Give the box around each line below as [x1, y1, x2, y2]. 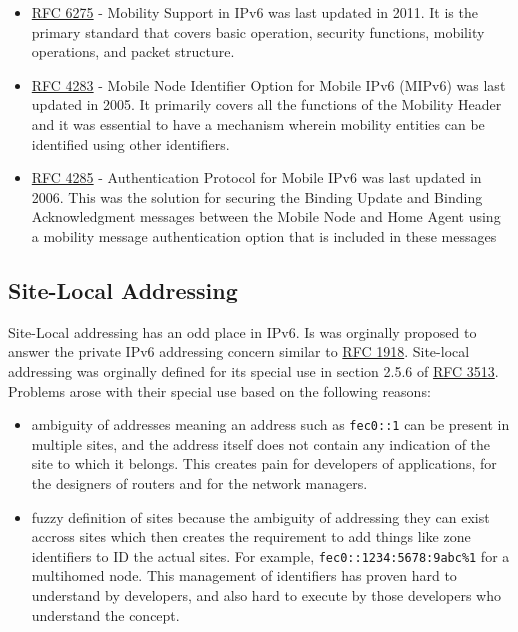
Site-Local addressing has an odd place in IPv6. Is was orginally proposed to [8, 321, 477, 342]
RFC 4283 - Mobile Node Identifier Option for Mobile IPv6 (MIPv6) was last [31, 74, 506, 95]
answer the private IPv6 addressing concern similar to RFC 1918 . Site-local [8, 341, 470, 362]
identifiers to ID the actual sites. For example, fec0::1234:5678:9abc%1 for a [31, 545, 510, 566]
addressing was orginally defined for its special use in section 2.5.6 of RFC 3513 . [8, 360, 499, 381]
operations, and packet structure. [31, 41, 235, 62]
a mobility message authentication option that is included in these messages [31, 225, 497, 246]
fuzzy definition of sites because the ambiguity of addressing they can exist [31, 506, 490, 527]
